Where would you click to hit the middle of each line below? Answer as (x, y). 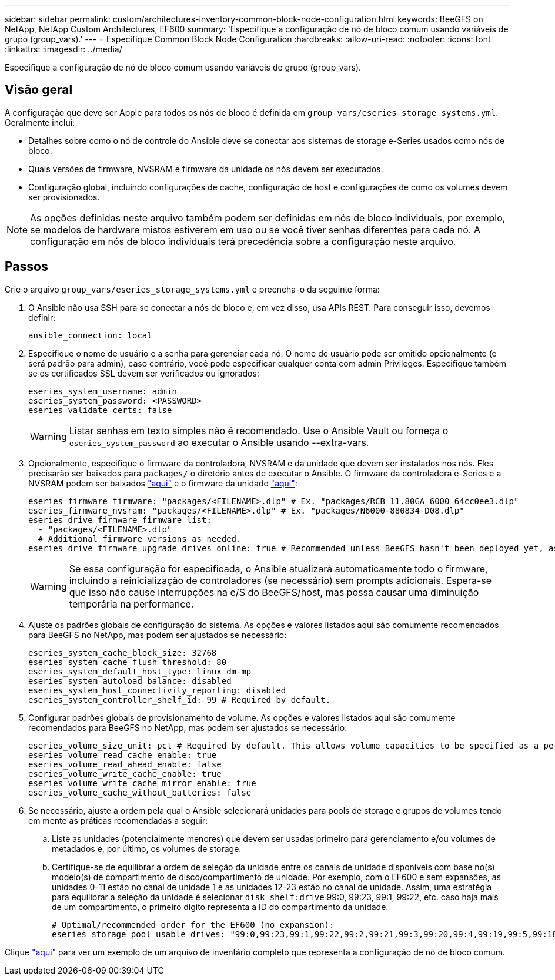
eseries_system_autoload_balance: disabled (130, 681)
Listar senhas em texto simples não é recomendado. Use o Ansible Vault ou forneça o (259, 430)
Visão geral (39, 90)
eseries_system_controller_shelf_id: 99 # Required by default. (180, 699)
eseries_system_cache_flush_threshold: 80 (128, 662)
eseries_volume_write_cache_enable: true (125, 773)
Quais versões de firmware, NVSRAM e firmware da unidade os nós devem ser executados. (206, 169)
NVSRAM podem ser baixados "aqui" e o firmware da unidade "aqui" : (163, 483)
